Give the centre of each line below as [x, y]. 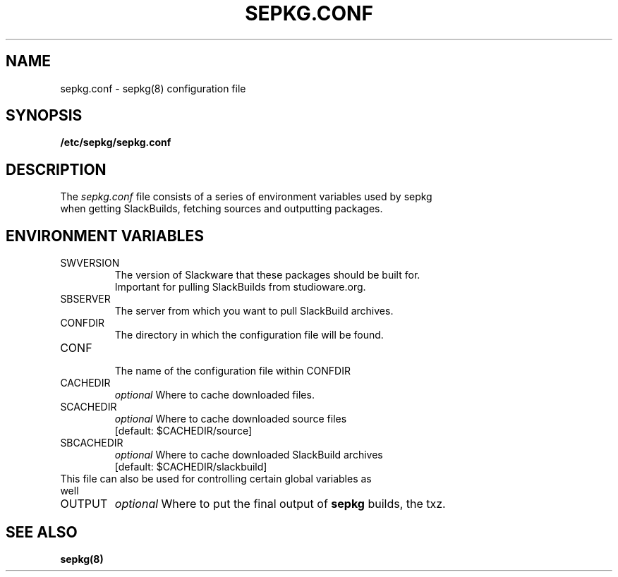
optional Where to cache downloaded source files [231, 419]
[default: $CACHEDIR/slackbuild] [191, 467]
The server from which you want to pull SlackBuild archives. [254, 311]
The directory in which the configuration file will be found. [249, 335]
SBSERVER [85, 299]
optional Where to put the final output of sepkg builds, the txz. [280, 504]
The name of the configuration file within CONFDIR [232, 371]
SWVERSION [90, 263]
